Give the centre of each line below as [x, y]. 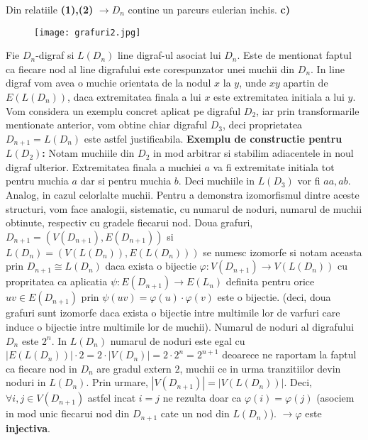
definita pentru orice [270, 281]
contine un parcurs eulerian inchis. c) [209, 9]
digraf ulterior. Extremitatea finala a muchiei [104, 166]
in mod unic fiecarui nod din [68, 413]
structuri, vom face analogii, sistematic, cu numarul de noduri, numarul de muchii [184, 208]
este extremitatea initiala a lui [279, 97]
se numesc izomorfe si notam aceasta [283, 252]
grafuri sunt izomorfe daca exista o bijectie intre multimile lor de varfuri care [173, 313]
